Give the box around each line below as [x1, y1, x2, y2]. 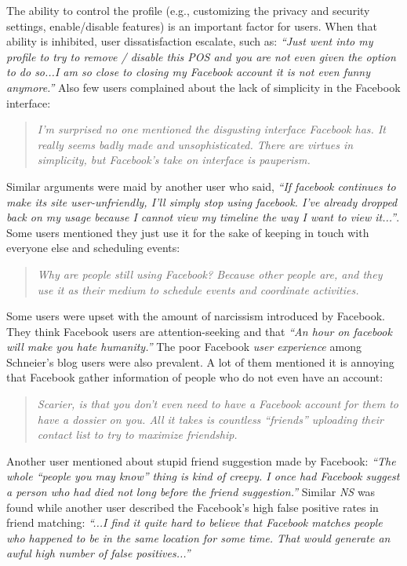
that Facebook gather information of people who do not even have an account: [6, 369, 383, 385]
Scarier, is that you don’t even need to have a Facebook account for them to [37, 396, 398, 412]
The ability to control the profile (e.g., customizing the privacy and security [6, 2, 370, 18]
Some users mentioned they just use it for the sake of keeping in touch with [6, 224, 369, 240]
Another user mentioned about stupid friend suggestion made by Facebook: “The [6, 452, 396, 469]
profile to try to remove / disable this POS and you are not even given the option [6, 48, 396, 64]
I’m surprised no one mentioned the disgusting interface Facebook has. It [37, 121, 386, 137]
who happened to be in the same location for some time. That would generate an [6, 529, 391, 546]
